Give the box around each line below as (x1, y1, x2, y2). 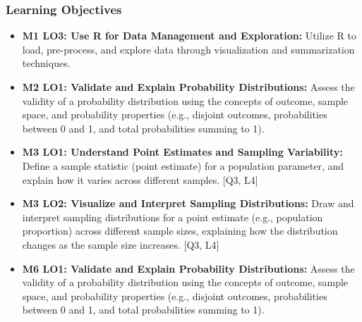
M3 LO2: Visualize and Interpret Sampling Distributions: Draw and (22, 196, 354, 211)
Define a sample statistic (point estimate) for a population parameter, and (22, 158, 344, 173)
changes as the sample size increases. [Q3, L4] (22, 237, 219, 252)
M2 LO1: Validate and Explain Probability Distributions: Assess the (22, 80, 355, 94)
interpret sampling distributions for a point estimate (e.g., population (22, 209, 323, 224)
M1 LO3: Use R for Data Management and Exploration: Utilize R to (22, 28, 356, 43)
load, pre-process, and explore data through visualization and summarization (22, 42, 355, 56)
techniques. (22, 56, 71, 70)
